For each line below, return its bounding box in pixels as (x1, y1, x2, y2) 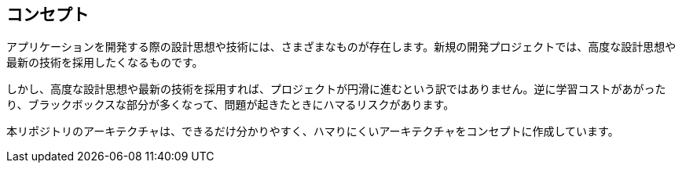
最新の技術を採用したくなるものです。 (6, 56, 203, 70)
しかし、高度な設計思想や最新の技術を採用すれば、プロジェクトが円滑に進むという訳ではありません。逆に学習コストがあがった (6, 82, 666, 96)
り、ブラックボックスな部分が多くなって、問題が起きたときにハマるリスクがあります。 (6, 98, 455, 112)
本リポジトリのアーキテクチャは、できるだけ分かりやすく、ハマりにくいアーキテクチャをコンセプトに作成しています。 (6, 124, 619, 138)
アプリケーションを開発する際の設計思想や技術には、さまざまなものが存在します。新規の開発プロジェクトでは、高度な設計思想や (6, 40, 676, 54)
